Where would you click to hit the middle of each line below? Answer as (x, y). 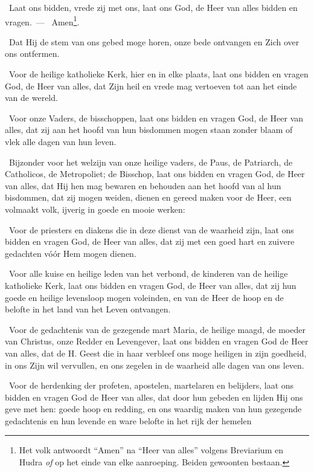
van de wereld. (31, 98)
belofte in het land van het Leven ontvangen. (88, 309)
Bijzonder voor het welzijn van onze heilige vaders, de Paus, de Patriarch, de (151, 162)
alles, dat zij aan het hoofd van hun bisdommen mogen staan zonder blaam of (149, 130)
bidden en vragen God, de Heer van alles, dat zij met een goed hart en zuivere (150, 241)
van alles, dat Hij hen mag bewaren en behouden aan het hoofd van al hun (143, 185)
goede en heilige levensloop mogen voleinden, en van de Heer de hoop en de (144, 297)
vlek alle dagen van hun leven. (61, 141)
